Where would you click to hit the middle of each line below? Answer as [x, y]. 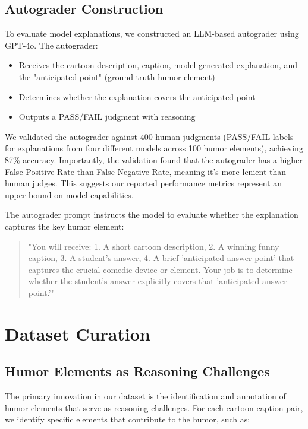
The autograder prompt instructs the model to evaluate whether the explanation [152, 214]
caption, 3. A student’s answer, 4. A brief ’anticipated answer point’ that [161, 258]
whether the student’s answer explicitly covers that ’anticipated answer [158, 281]
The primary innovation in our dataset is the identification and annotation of [145, 396]
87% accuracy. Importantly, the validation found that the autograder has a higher [154, 159]
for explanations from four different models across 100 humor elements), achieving [154, 148]
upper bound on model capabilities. [69, 194]
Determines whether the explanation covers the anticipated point [137, 96]
